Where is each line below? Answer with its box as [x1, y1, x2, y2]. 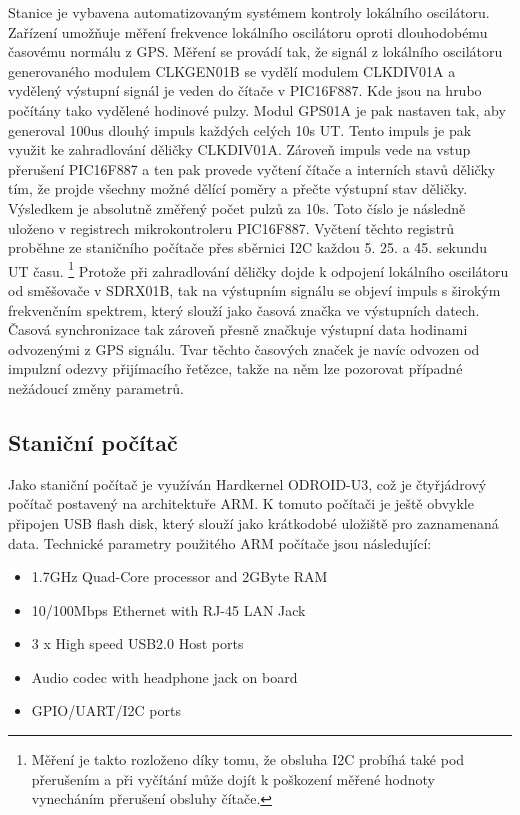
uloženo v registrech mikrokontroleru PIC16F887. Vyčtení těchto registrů [8, 217, 455, 238]
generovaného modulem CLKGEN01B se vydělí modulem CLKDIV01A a [8, 60, 456, 81]
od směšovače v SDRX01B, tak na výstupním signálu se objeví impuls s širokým [8, 279, 501, 300]
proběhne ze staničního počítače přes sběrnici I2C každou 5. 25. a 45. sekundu [8, 237, 488, 258]
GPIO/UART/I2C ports [31, 700, 181, 721]
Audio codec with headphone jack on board [31, 666, 298, 687]
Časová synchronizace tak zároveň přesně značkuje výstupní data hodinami [8, 319, 468, 340]
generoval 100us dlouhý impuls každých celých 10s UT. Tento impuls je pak [8, 119, 472, 140]
